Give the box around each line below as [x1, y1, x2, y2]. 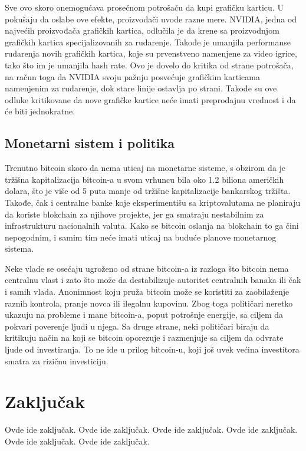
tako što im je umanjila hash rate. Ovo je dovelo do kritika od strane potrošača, [5, 58, 294, 71]
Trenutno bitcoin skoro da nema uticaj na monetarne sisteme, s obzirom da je [5, 162, 286, 174]
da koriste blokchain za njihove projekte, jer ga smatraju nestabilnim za [5, 208, 264, 220]
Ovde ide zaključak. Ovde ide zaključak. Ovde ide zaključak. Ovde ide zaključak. [5, 423, 298, 436]
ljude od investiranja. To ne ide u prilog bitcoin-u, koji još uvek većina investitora [5, 343, 300, 355]
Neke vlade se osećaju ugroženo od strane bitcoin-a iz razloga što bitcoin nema [5, 262, 289, 274]
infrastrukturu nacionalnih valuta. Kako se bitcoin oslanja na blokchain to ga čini [5, 219, 299, 232]
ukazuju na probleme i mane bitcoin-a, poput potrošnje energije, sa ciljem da [5, 308, 284, 321]
